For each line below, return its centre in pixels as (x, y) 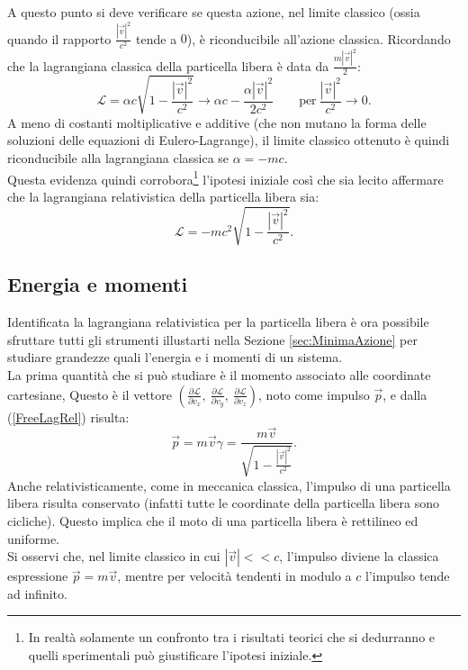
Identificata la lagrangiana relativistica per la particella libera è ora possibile (218, 322)
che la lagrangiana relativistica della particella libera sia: (163, 196)
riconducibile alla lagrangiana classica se (118, 158)
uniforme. (34, 538)
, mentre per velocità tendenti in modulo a (234, 576)
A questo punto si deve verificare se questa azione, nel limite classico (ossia (214, 12)
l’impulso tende (407, 576)
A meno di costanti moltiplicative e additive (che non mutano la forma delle (217, 122)
